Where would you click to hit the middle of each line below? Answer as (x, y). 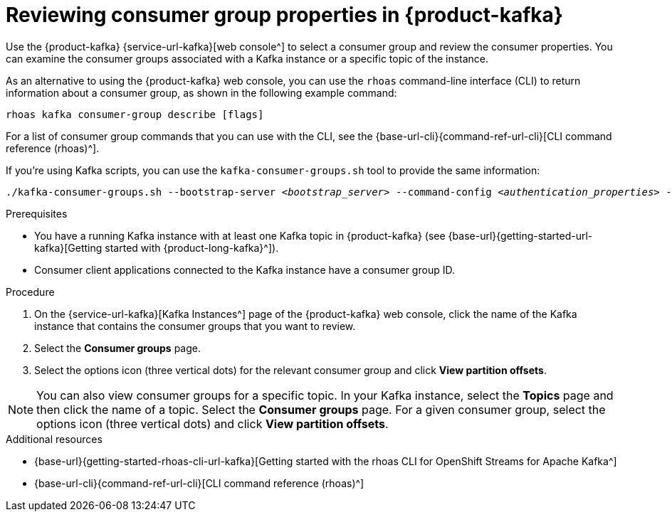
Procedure (30, 292)
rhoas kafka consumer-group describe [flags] (135, 114)
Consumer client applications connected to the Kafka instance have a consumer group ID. (245, 270)
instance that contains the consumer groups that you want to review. (195, 326)
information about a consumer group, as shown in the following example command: (201, 92)
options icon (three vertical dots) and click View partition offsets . (212, 423)
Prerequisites (37, 213)
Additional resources (54, 439)
